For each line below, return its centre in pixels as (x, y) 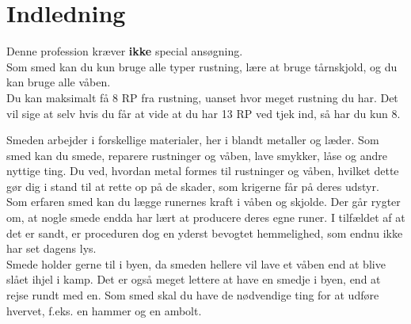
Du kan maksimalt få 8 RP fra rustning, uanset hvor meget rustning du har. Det (202, 97)
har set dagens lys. (51, 248)
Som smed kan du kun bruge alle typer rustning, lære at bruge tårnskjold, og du (202, 66)
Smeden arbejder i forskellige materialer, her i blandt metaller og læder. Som (193, 140)
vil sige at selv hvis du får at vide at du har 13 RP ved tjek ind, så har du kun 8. (204, 113)
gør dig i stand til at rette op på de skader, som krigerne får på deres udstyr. (193, 186)
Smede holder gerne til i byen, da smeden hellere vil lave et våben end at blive (196, 263)
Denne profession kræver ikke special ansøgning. (125, 51)
